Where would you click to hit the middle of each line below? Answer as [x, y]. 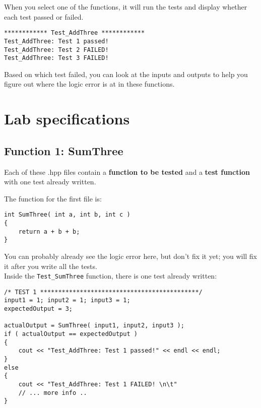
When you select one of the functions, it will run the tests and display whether [126, 7]
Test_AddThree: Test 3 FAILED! [56, 58]
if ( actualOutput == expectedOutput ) [71, 334]
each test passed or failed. [44, 16]
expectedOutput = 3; [39, 309]
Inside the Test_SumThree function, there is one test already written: [111, 276]
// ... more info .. [53, 393]
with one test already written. [50, 182]
